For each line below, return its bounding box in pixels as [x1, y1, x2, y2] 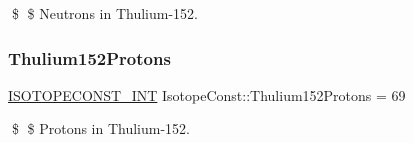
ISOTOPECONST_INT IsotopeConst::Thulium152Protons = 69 [8, 84, 406, 105]
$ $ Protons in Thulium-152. [11, 118, 190, 139]
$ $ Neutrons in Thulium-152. [11, 3, 198, 23]
